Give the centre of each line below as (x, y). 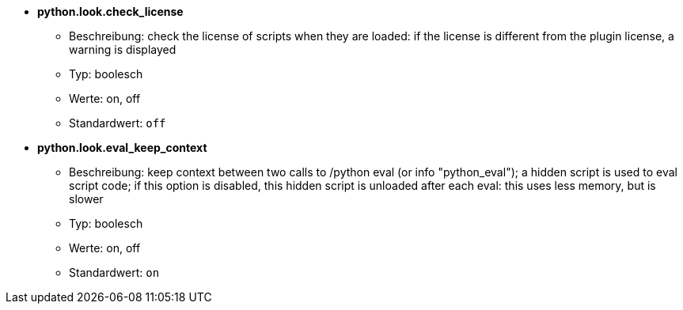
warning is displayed (123, 49)
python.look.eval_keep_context (122, 147)
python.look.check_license (110, 11)
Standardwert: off (118, 123)
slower (86, 199)
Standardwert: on (114, 272)
